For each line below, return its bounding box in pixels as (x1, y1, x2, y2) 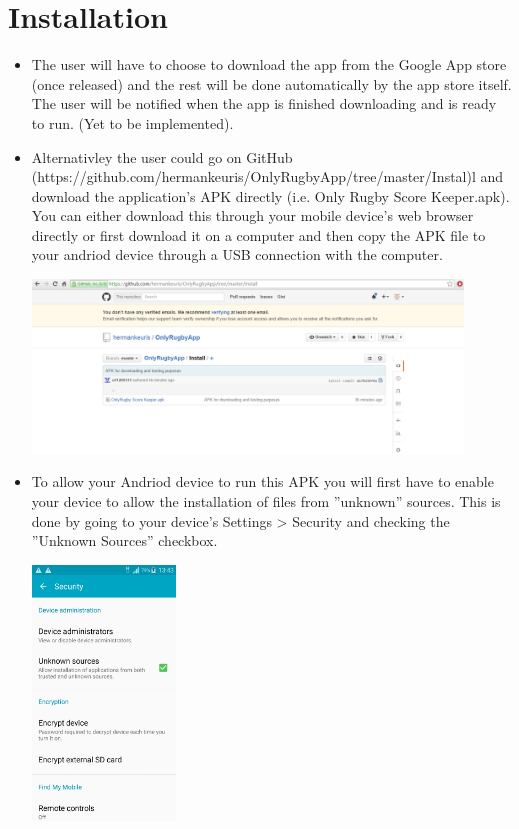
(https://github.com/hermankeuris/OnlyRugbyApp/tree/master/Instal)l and (31, 166, 504, 187)
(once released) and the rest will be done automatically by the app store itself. (31, 73, 512, 94)
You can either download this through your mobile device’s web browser (31, 205, 474, 226)
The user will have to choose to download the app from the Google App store (31, 54, 507, 75)
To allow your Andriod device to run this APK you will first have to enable (31, 471, 494, 492)
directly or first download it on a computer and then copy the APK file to (31, 224, 486, 245)
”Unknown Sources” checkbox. (31, 530, 218, 551)
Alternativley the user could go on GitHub (31, 146, 293, 167)
